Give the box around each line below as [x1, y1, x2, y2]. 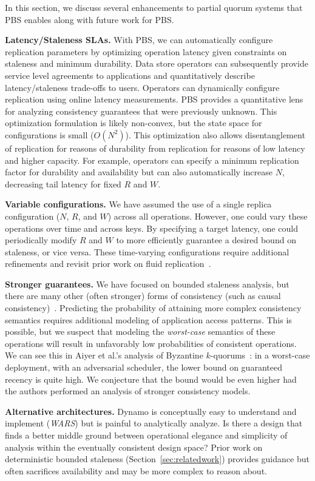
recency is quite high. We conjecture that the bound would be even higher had [5, 372, 297, 385]
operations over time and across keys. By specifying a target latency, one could [5, 221, 298, 234]
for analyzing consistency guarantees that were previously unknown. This [5, 104, 277, 117]
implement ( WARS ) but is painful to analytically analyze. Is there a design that [5, 417, 303, 429]
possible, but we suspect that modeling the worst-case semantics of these [5, 325, 276, 338]
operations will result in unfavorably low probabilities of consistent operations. [5, 337, 297, 349]
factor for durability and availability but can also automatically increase [5, 166, 273, 178]
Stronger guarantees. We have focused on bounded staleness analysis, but [5, 277, 290, 290]
